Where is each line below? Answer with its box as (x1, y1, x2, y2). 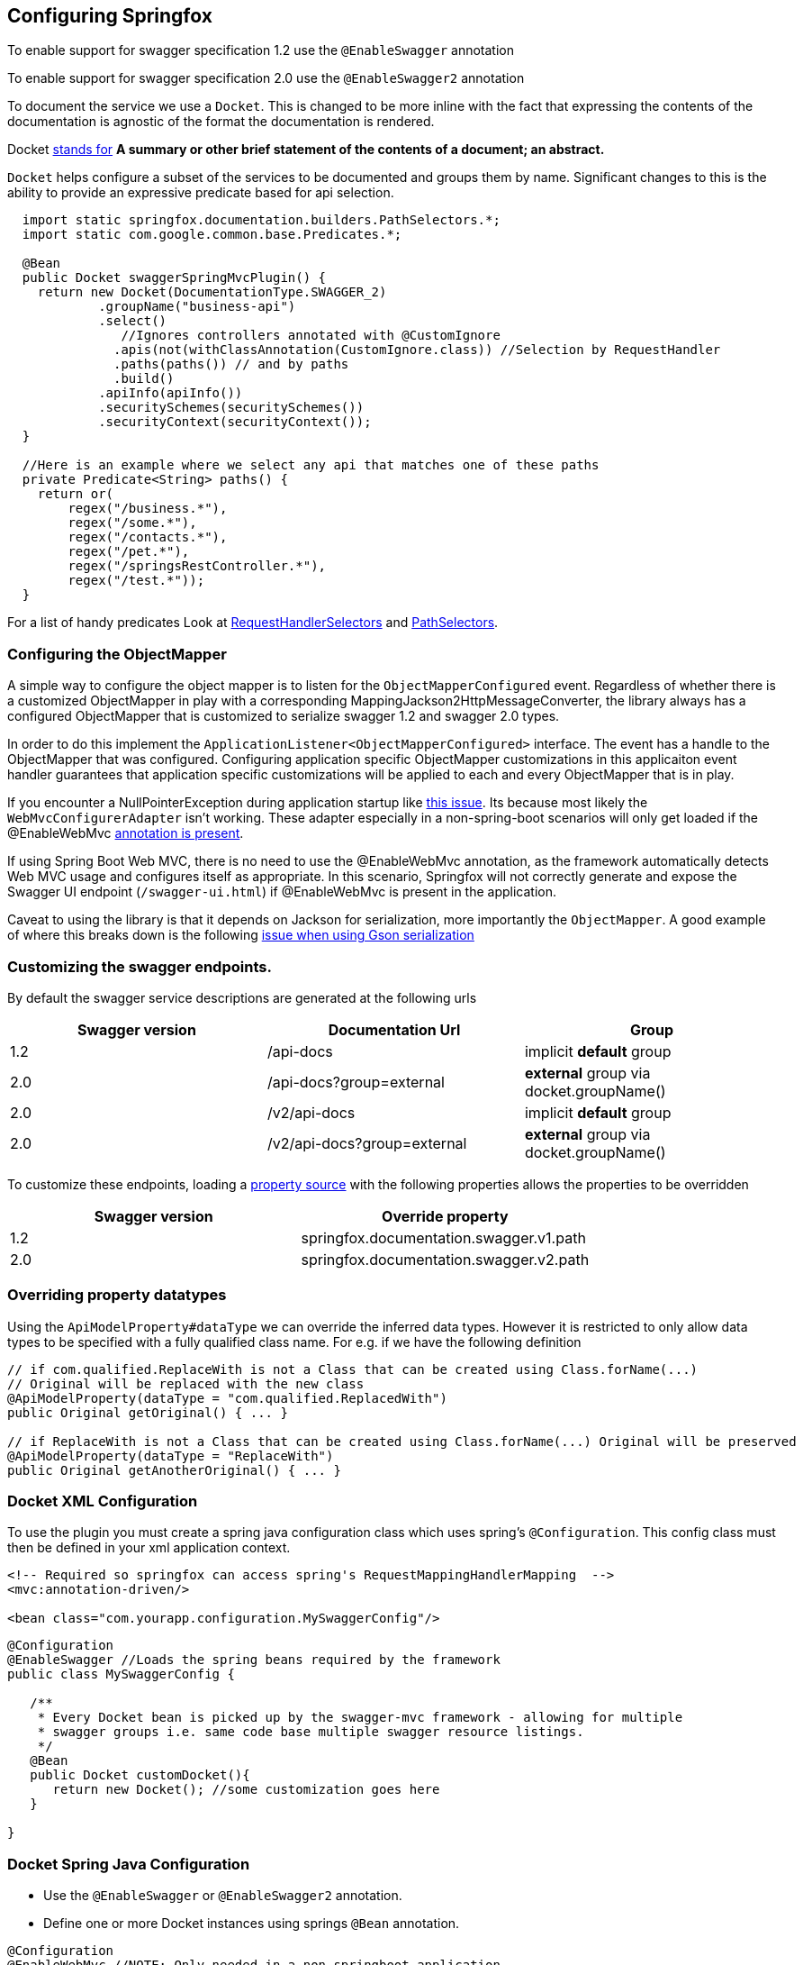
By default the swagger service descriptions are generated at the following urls (7, 989, 477, 1005)
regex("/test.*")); (68, 573, 205, 588)
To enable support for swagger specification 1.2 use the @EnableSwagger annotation (7, 42, 514, 59)
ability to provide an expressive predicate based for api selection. (7, 185, 394, 201)
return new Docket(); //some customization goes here (52, 1782, 440, 1797)
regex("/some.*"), (68, 515, 197, 531)
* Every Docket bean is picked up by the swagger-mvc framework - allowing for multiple (37, 1710, 683, 1725)
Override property (382, 1206, 509, 1225)
